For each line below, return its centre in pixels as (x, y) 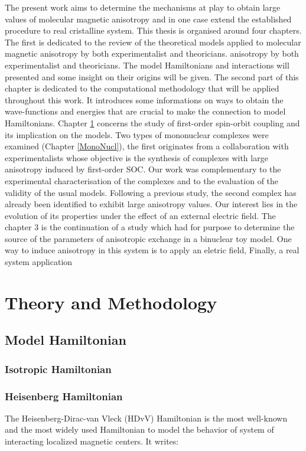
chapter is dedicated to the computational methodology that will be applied (142, 88)
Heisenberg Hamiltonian (64, 396)
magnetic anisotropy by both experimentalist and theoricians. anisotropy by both (152, 53)
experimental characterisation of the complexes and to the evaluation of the (142, 180)
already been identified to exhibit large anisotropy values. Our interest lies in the (151, 204)
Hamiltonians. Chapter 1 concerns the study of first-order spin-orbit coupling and (152, 122)
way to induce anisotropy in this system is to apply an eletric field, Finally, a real (152, 250)
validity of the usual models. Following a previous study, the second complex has (151, 192)
